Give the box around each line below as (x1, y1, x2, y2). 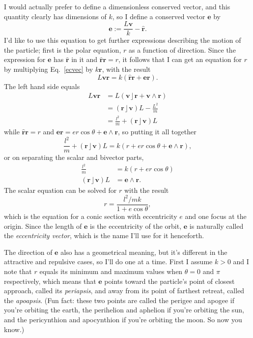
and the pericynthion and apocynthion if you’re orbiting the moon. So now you (4, 314, 242, 324)
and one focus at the (185, 211, 247, 221)
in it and (71, 54, 98, 64)
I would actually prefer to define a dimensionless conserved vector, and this (4, 1, 230, 11)
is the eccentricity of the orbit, (90, 220, 182, 231)
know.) (4, 324, 25, 334)
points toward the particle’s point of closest (104, 276, 235, 286)
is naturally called (189, 220, 244, 231)
